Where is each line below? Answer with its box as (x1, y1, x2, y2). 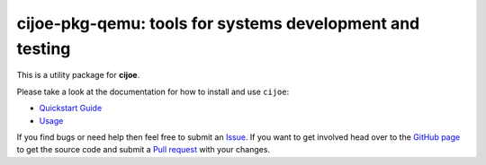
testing (16, 39, 71, 58)
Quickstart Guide (39, 103, 103, 114)
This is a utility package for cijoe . (16, 70, 140, 81)
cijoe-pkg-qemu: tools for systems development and (16, 13, 420, 33)
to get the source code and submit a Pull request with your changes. (16, 144, 270, 155)
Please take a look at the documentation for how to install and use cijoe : (16, 86, 290, 97)
